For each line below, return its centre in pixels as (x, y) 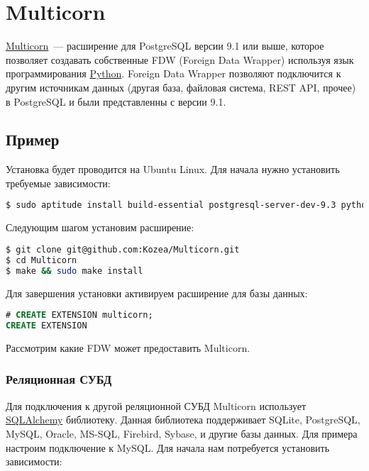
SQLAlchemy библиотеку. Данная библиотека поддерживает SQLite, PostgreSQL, (183, 420)
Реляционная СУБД (59, 379)
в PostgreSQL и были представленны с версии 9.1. (116, 101)
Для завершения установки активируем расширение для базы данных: (157, 293)
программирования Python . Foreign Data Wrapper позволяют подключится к (174, 73)
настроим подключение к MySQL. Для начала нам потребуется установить (168, 447)
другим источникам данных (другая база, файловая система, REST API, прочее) (181, 87)
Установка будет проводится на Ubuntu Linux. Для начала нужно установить (173, 169)
